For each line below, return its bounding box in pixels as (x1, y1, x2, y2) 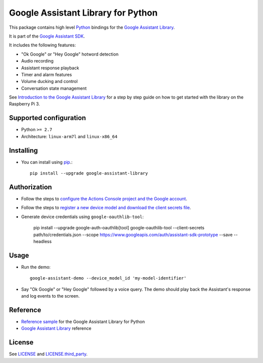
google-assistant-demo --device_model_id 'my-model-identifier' (30, 276, 187, 281)
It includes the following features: (9, 42, 76, 48)
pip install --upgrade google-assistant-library (30, 171, 148, 176)
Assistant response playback (21, 65, 79, 71)
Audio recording (21, 58, 54, 64)
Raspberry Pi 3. (9, 101, 40, 107)
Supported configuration (9, 114, 86, 122)
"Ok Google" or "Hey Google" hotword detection (21, 51, 119, 57)
